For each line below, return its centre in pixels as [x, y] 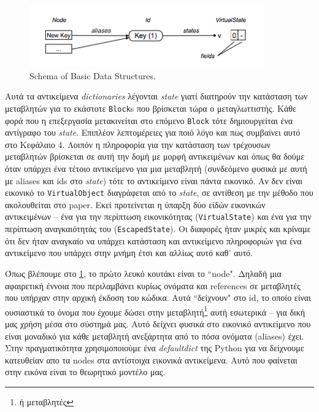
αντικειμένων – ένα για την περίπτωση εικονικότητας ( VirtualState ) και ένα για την [158, 216]
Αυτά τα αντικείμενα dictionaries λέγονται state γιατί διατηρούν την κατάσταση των [156, 96]
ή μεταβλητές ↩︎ [47, 401]
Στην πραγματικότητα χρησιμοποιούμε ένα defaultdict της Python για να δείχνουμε [155, 348]
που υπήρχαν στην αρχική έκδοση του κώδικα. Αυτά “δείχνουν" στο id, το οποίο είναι [158, 297]
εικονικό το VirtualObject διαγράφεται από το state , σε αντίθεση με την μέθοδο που [159, 192]
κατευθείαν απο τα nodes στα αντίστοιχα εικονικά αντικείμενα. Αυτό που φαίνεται [151, 360]
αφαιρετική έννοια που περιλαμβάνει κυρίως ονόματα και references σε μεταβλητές [153, 285]
